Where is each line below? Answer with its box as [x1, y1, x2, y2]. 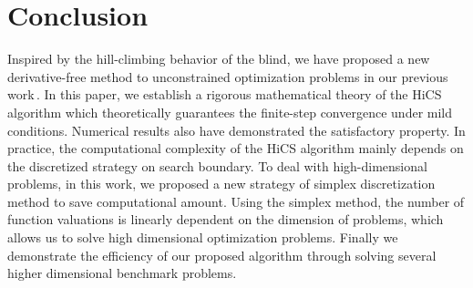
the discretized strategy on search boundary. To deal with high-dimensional [7, 156, 427, 175]
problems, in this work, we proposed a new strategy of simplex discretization [7, 174, 436, 193]
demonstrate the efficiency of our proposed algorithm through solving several [7, 245, 437, 264]
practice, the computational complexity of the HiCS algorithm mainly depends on [7, 139, 464, 158]
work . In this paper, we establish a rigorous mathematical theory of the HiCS [7, 85, 442, 104]
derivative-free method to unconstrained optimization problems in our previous [7, 67, 448, 86]
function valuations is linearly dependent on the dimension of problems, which [7, 210, 444, 229]
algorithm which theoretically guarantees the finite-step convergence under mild [7, 102, 453, 121]
